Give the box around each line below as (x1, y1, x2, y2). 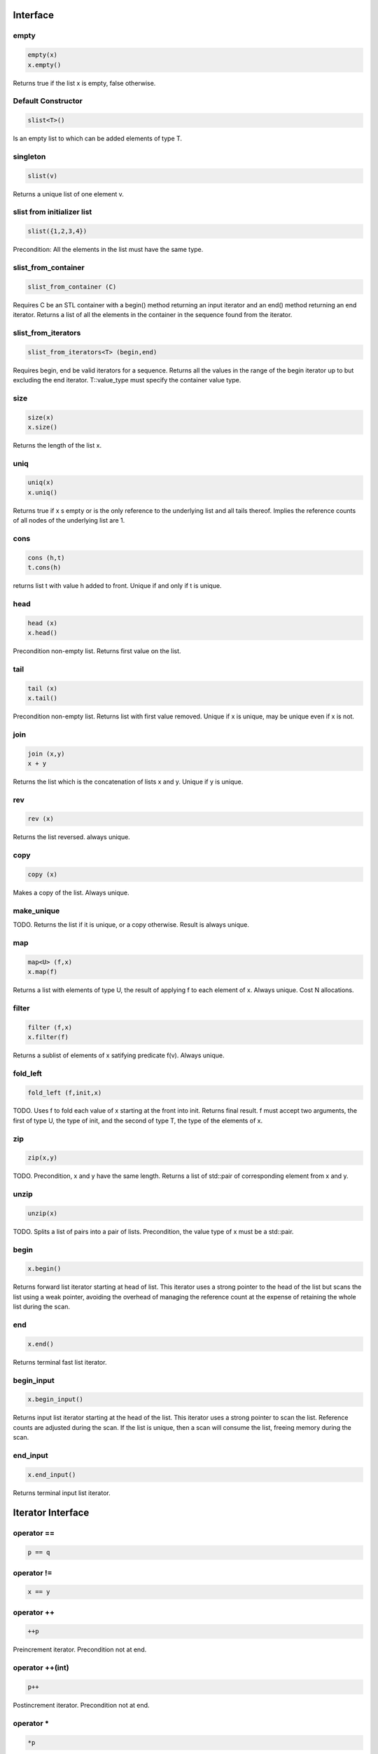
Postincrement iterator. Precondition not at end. (13, 1701, 150, 1709)
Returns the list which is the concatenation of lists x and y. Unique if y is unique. (13, 777, 244, 786)
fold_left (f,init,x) (27, 1088, 102, 1097)
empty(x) (27, 51, 58, 59)
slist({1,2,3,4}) (27, 227, 87, 235)
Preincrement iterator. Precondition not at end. (13, 1645, 147, 1654)
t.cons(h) (27, 563, 62, 572)
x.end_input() (27, 1471, 76, 1478)
